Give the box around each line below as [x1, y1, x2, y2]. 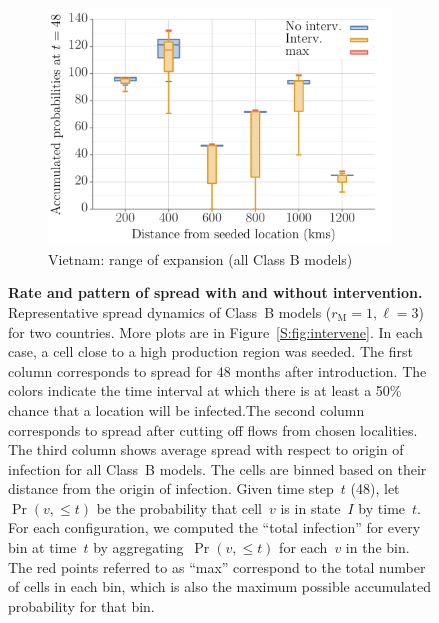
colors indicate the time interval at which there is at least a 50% [8, 380, 402, 401]
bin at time [8, 537, 77, 558]
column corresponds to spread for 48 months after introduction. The [8, 360, 427, 381]
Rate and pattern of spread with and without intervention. [8, 282, 423, 303]
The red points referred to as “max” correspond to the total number [8, 556, 426, 577]
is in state [280, 497, 341, 518]
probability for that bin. [8, 595, 155, 616]
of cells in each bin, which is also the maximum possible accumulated [8, 576, 432, 597]
